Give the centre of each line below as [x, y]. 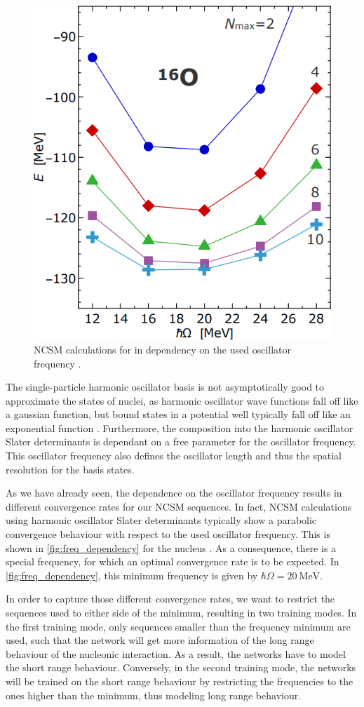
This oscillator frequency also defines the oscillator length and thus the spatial [174, 456]
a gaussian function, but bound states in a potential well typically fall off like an [178, 414]
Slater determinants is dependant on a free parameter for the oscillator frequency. [181, 442]
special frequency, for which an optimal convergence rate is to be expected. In [173, 561]
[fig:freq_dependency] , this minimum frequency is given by [132, 575]
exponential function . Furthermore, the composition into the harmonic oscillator [180, 427]
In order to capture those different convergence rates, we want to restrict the [170, 599]
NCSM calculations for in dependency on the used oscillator [163, 349]
